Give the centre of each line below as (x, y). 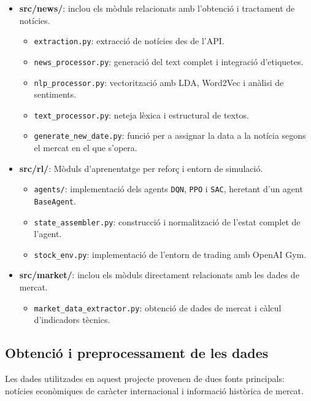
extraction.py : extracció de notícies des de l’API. (129, 41)
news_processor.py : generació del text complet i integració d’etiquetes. (169, 61)
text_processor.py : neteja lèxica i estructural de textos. (141, 115)
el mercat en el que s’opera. (86, 148)
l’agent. (48, 234)
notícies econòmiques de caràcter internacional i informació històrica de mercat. (154, 390)
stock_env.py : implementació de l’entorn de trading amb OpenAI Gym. (170, 254)
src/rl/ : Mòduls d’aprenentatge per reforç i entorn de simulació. (141, 168)
